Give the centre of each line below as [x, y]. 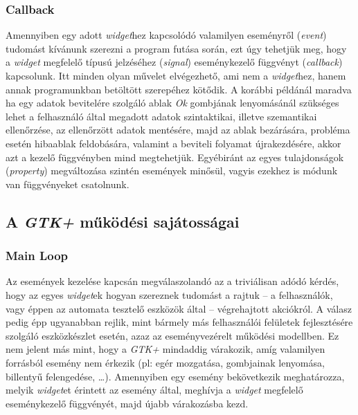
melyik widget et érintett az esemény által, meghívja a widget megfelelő [154, 390]
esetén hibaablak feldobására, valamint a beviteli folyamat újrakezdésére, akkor [173, 143]
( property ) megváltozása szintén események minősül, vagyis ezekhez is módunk [172, 170]
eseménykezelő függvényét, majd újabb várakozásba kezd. [127, 403]
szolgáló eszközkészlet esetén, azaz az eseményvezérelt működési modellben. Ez [172, 335]
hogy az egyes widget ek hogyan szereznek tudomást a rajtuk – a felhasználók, [169, 294]
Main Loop [37, 256]
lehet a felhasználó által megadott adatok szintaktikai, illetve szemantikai [161, 116]
